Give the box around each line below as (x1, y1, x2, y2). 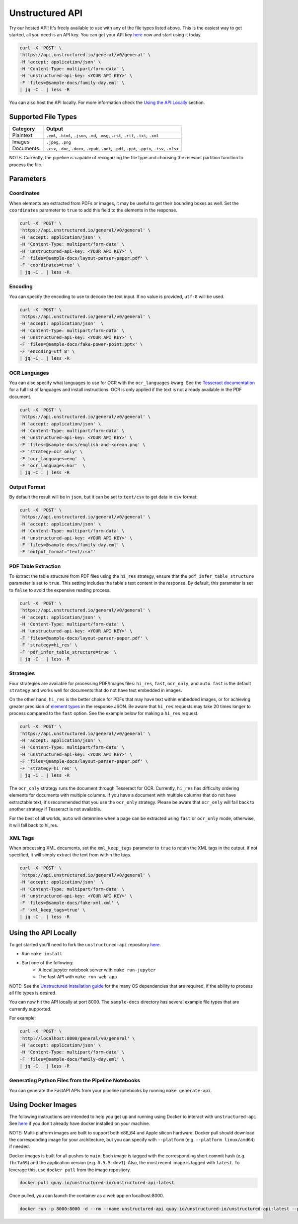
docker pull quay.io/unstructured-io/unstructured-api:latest (19, 1180, 174, 1186)
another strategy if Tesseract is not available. (9, 806, 102, 812)
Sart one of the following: (21, 960, 74, 966)
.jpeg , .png (46, 138, 72, 145)
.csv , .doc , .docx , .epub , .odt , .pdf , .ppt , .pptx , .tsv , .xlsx (46, 145, 179, 152)
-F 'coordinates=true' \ (19, 262, 80, 268)
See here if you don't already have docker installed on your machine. (9, 1121, 150, 1126)
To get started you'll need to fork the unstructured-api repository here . (9, 941, 161, 947)
